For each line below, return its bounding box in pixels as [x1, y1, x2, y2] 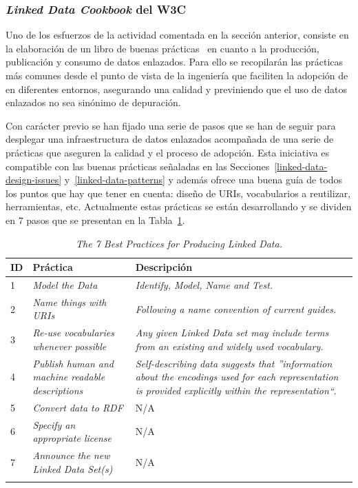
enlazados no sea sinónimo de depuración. [6, 95, 181, 110]
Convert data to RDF [32, 400, 123, 414]
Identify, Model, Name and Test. [135, 277, 273, 292]
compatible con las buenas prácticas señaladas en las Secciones [6, 159, 270, 173]
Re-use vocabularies [32, 325, 114, 340]
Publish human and [32, 356, 114, 370]
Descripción [135, 260, 193, 274]
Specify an [32, 417, 76, 431]
